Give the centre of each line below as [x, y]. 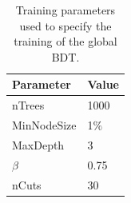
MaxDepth [38, 144]
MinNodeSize [44, 125]
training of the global [65, 41]
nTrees [28, 105]
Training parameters [65, 10]
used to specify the [65, 25]
